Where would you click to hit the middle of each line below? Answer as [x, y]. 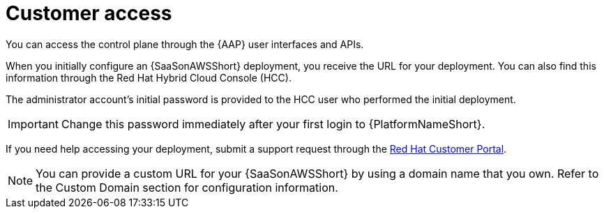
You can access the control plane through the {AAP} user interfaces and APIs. [185, 44]
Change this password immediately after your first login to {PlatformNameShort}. [273, 124]
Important [33, 124]
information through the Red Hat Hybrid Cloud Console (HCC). [149, 77]
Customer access [89, 13]
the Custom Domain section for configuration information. [187, 187]
